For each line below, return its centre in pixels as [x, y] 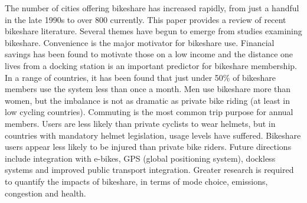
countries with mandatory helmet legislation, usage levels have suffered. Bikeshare [153, 135]
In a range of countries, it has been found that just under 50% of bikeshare [140, 77]
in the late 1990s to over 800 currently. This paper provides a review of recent [146, 19]
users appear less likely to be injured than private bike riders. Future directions [148, 147]
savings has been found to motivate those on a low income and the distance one [149, 54]
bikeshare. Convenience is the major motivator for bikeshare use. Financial [140, 42]
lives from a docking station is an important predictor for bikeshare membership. [151, 65]
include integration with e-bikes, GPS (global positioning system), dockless [140, 158]
